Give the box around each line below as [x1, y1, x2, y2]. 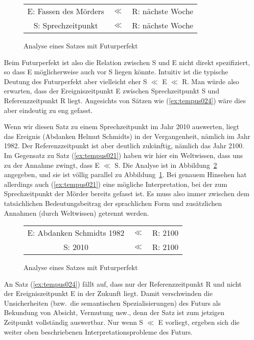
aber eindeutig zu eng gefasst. [4, 105, 93, 115]
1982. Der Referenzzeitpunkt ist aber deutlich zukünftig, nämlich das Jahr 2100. [4, 140, 244, 151]
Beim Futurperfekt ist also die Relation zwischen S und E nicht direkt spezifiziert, [4, 57, 250, 67]
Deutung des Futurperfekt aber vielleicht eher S [4, 76, 147, 86]
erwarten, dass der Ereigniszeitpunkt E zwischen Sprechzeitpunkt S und [4, 86, 219, 96]
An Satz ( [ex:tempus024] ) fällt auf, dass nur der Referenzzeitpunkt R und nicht [4, 278, 242, 289]
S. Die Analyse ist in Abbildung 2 [115, 159, 217, 170]
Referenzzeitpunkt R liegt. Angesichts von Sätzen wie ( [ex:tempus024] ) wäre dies [4, 95, 246, 105]
